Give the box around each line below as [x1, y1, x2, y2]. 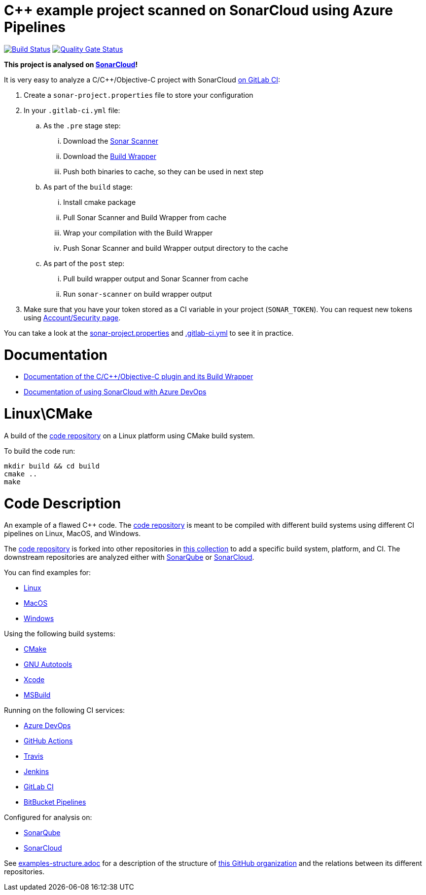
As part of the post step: [43, 259, 125, 268]
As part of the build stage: [43, 182, 133, 191]
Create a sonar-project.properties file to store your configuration [24, 90, 253, 99]
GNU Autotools [24, 660, 72, 669]
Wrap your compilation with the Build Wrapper [63, 228, 213, 237]
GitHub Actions [24, 737, 73, 745]
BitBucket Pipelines [24, 798, 86, 807]
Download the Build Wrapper [63, 152, 156, 160]
